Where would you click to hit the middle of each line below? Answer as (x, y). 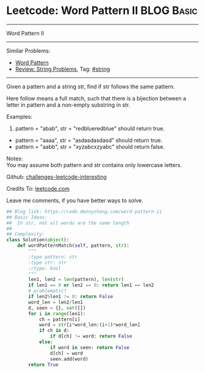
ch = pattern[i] (59, 319)
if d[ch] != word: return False (91, 336)
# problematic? (48, 291)
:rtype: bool (45, 268)
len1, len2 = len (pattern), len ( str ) (76, 280)
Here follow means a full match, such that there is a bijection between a (96, 98)
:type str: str (48, 263)
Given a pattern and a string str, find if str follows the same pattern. (91, 87)
